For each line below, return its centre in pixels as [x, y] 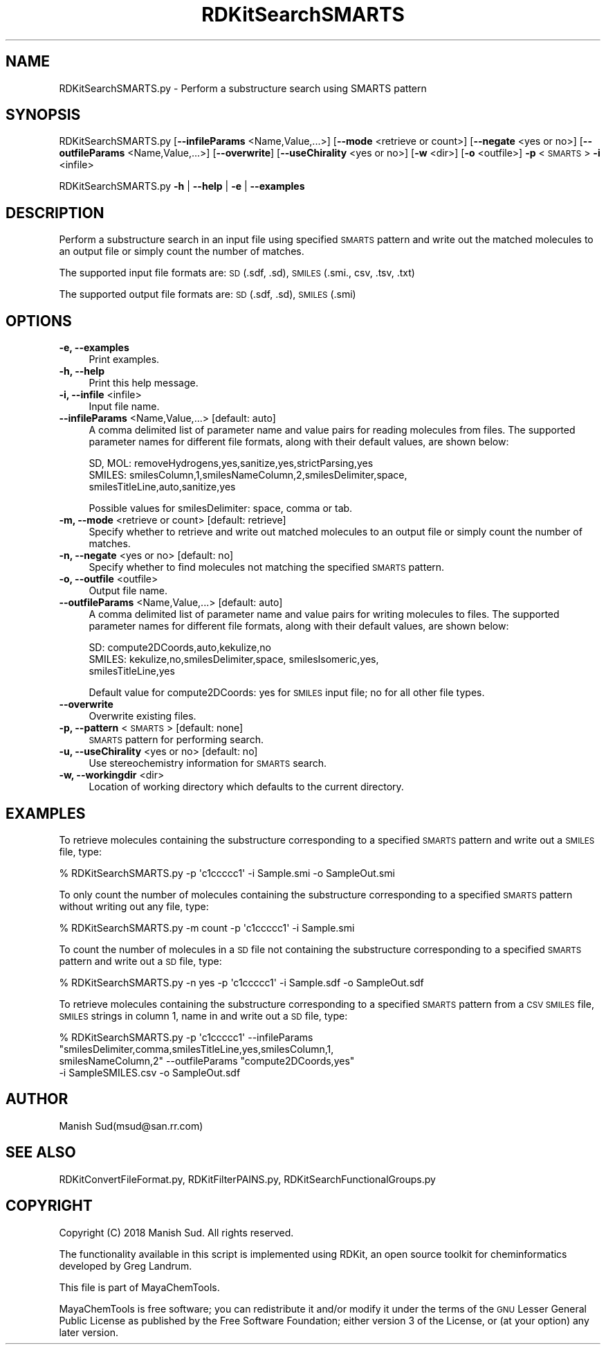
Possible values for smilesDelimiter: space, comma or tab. [221, 508]
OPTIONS [39, 321]
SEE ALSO [41, 1153]
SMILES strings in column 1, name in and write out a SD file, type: [203, 1015]
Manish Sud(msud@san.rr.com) [131, 1126]
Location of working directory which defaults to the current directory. [246, 787]
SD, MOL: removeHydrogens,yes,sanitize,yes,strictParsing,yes [231, 463]
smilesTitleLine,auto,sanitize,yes [162, 487]
